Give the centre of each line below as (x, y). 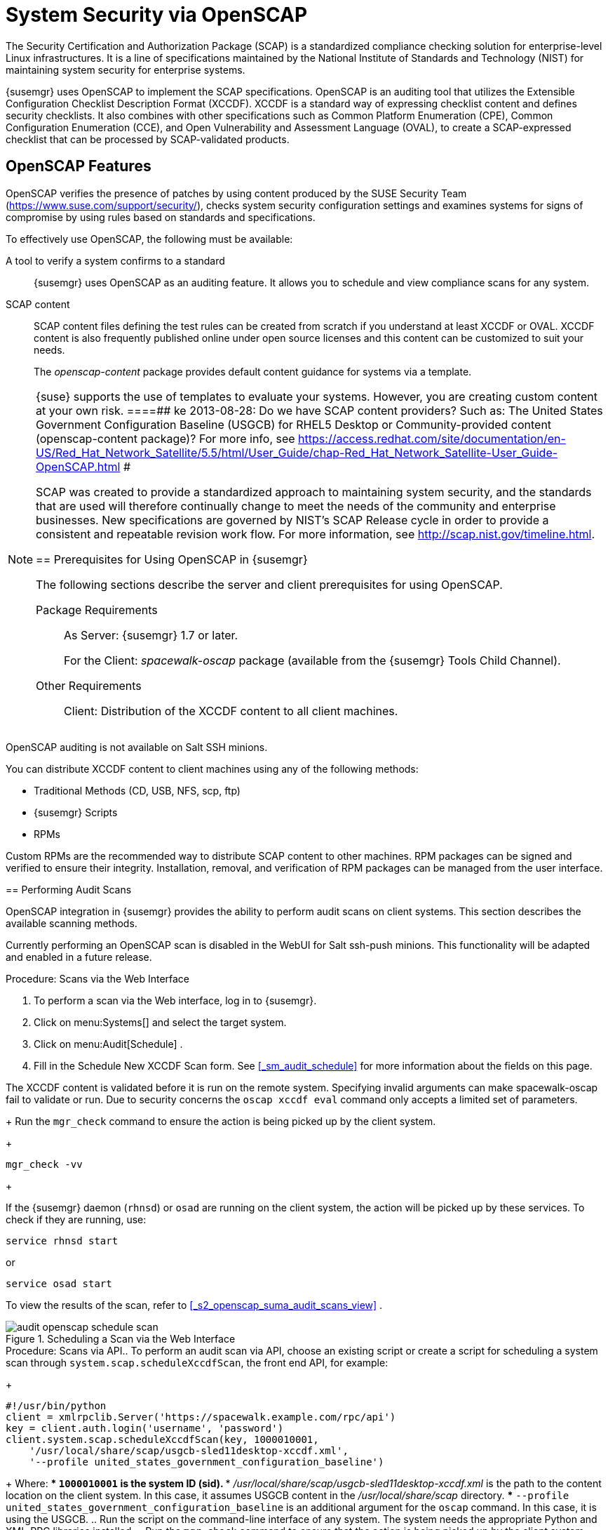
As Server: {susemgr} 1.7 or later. (151, 635)
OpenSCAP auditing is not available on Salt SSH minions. (137, 747)
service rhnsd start (62, 1240)
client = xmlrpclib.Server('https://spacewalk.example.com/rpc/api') (201, 1417)
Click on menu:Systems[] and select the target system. (160, 1022)
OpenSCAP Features (79, 166)
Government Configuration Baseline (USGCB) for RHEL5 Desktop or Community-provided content (294, 424)
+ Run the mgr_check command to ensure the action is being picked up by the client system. (221, 1121)
